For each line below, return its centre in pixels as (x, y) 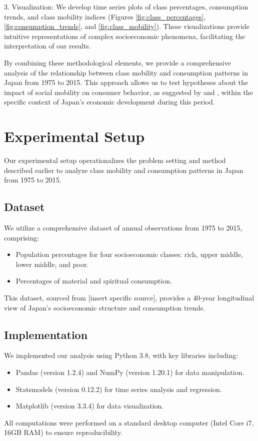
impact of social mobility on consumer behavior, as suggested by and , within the (128, 92)
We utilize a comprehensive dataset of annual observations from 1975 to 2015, (123, 228)
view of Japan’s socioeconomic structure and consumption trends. (105, 307)
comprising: (22, 237)
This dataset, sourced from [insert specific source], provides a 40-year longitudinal (129, 298)
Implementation (46, 334)
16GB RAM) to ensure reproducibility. (63, 432)
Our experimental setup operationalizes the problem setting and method (115, 160)
